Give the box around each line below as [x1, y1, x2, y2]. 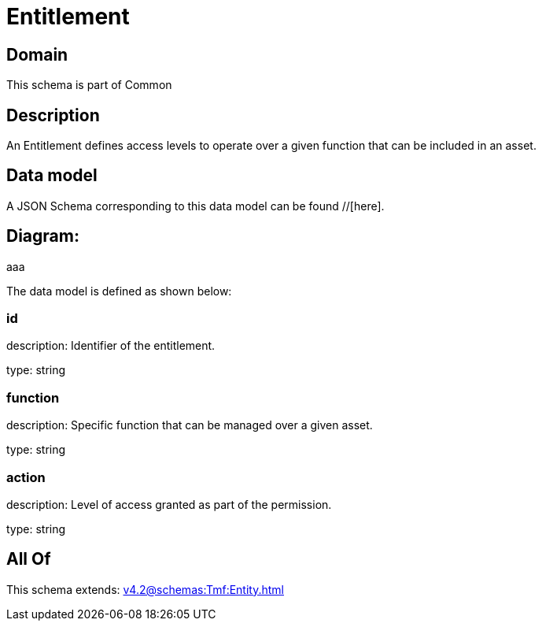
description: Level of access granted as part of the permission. [6, 497, 332, 511]
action [6, 469, 46, 485]
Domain [6, 44, 68, 65]
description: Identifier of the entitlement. [6, 339, 216, 353]
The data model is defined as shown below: [6, 284, 232, 298]
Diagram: [6, 226, 79, 247]
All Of [6, 549, 51, 569]
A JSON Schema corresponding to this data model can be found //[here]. [6, 198, 385, 213]
